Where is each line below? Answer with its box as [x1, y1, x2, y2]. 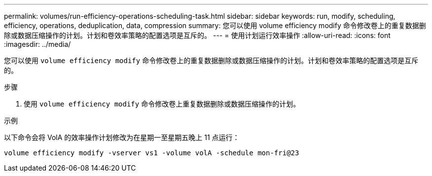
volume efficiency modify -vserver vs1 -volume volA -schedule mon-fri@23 [4, 149, 299, 157]
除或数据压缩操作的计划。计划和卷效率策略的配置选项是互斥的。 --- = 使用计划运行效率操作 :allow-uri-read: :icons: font [4, 31, 391, 39]
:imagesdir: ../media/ [4, 40, 71, 48]
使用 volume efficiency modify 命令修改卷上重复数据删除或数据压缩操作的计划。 [24, 100, 300, 108]
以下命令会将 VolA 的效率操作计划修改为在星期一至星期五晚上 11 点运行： [4, 133, 240, 141]
